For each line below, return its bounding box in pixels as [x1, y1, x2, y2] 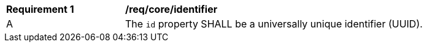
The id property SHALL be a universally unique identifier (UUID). [125, 18, 423, 30]
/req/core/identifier [125, 3, 218, 15]
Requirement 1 [6, 3, 74, 15]
